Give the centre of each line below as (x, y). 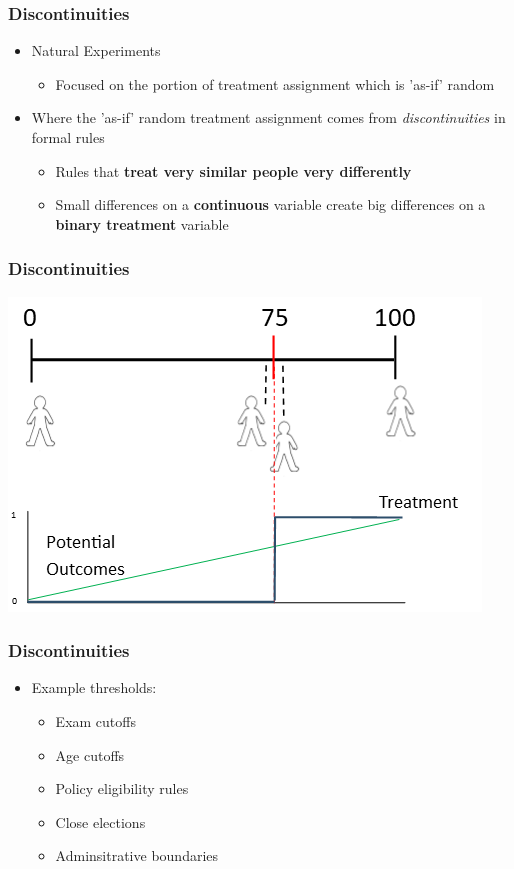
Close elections (100, 821)
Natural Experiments (96, 50)
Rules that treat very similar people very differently (233, 170)
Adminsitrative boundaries (137, 855)
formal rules (68, 137)
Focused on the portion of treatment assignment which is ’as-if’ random (275, 83)
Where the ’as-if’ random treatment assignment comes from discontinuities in (268, 117)
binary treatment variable (142, 223)
